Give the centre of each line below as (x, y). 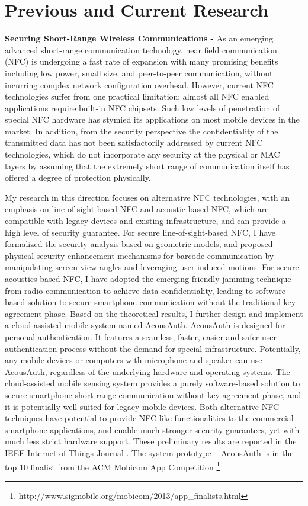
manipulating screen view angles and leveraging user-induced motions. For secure (152, 267)
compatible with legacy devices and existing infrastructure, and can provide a (145, 221)
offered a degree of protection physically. (78, 177)
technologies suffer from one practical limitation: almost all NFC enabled (137, 96)
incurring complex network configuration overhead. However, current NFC (139, 84)
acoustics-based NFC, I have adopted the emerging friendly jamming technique (148, 278)
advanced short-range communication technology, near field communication (141, 49)
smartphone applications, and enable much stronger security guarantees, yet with (152, 429)
